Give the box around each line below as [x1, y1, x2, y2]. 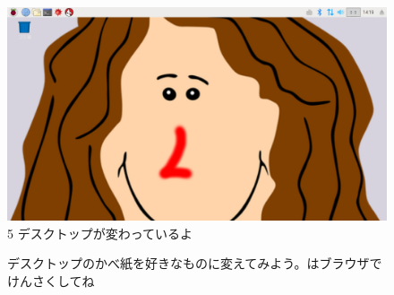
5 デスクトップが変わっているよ [7, 223, 193, 242]
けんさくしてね [7, 271, 95, 290]
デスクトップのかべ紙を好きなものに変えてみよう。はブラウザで [7, 254, 382, 273]
